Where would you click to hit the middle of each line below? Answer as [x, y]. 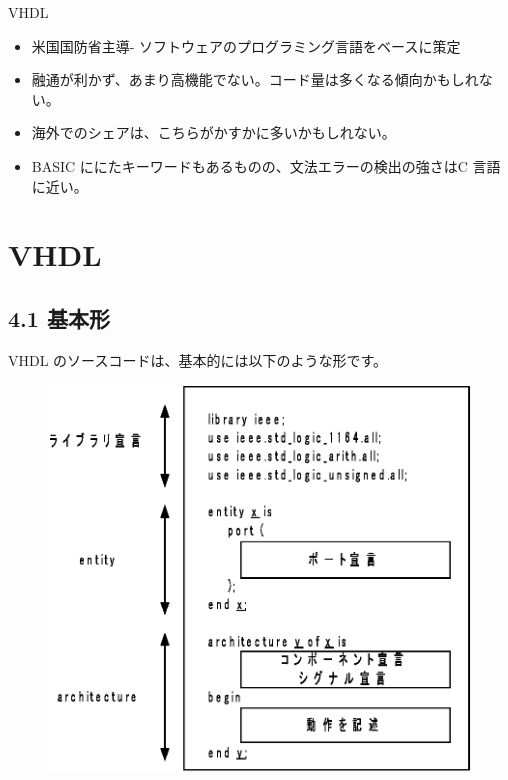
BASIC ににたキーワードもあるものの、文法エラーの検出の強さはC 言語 [266, 165]
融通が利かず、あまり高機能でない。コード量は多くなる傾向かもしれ [255, 79]
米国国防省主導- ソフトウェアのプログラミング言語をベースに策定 [246, 45]
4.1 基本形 [59, 317]
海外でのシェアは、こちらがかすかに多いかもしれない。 [213, 132]
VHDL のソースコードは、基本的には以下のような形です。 [198, 359]
